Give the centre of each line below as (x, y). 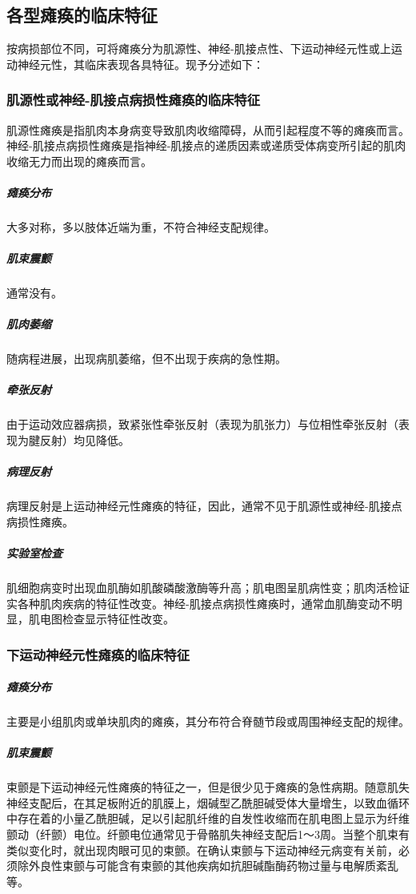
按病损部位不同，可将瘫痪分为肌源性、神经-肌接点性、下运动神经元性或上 (199, 48)
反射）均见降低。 (84, 440)
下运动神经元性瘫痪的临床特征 (98, 654)
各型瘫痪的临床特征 (82, 15)
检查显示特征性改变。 (118, 619)
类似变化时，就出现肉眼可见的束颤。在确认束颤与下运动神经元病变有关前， (202, 850)
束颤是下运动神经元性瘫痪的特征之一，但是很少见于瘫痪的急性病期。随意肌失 (208, 787)
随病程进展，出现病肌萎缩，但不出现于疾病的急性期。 (146, 358)
